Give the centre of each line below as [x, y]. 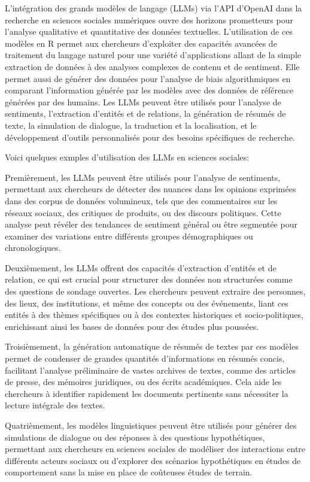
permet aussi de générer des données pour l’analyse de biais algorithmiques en [148, 78]
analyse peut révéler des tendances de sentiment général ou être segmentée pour [151, 224]
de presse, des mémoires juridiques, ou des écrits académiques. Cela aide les [143, 382]
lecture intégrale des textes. [55, 405]
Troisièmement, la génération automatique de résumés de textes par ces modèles [152, 346]
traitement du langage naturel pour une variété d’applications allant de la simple [153, 55]
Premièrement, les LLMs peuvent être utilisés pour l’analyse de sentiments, [143, 177]
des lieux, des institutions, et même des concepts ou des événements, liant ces [147, 303]
